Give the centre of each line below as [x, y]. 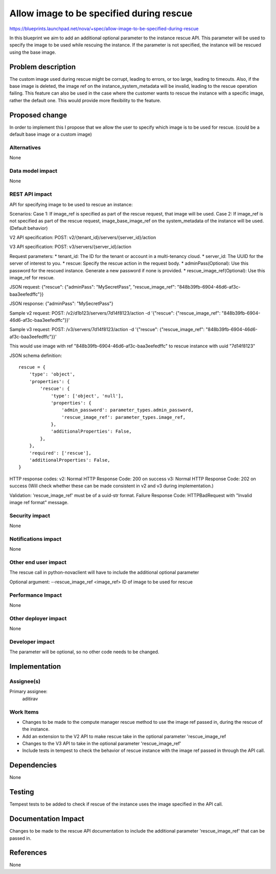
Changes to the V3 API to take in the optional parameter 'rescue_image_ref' [102, 744]
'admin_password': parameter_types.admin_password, [128, 410]
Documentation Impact [47, 819]
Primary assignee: [29, 692]
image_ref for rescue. [32, 278]
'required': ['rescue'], [60, 453]
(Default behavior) [29, 228]
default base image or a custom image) [51, 134]
